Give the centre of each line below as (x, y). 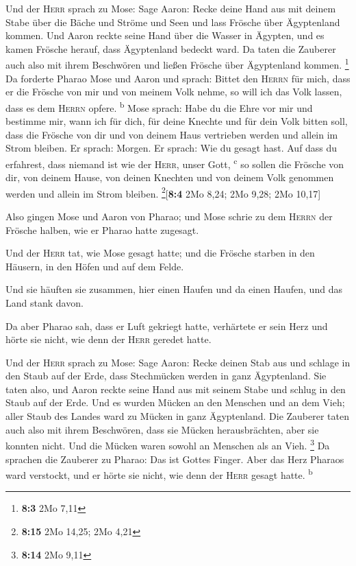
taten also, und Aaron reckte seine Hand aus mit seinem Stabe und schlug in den (176, 389)
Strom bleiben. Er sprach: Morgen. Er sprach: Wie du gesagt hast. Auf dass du (171, 148)
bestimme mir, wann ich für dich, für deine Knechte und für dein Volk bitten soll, (177, 121)
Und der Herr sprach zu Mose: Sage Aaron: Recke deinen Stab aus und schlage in (178, 362)
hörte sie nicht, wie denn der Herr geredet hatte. (109, 339)
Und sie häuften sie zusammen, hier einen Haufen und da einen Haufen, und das (174, 289)
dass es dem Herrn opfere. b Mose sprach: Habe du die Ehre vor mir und (159, 106)
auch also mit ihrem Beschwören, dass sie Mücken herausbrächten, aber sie (162, 429)
